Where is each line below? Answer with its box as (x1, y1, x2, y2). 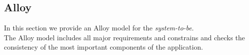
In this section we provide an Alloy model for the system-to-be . (4, 23, 194, 33)
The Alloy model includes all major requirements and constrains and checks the (4, 32, 245, 42)
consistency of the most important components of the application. (4, 42, 203, 52)
